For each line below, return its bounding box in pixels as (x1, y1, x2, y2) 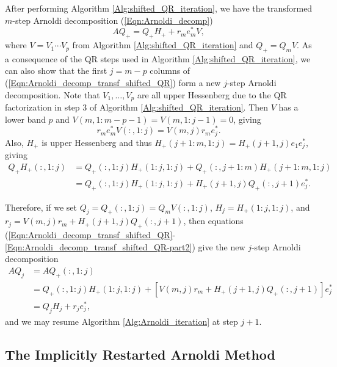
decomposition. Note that (5, 88, 100, 101)
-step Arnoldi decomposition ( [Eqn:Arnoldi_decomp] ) (12, 13, 213, 26)
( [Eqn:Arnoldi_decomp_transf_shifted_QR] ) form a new (5, 76, 221, 89)
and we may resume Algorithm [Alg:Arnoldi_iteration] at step (5, 314, 238, 327)
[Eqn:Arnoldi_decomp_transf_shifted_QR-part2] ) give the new (5, 240, 245, 253)
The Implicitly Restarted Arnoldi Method (5, 344, 275, 363)
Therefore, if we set (5, 200, 77, 213)
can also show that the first (5, 64, 107, 77)
